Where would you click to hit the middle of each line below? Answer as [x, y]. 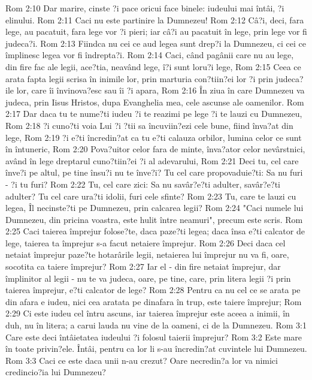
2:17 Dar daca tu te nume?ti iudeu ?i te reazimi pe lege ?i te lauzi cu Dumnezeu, [154, 114]
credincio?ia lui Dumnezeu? [56, 372]
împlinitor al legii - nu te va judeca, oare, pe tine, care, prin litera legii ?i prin [148, 278]
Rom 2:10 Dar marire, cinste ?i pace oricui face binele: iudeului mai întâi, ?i [145, 8]
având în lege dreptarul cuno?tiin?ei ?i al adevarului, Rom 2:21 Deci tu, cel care [152, 160]
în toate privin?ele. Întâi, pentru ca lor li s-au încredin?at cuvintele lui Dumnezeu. [156, 349]
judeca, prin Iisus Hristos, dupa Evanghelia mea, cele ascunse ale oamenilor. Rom [155, 102]
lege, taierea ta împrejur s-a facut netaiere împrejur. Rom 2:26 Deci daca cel [146, 242]
